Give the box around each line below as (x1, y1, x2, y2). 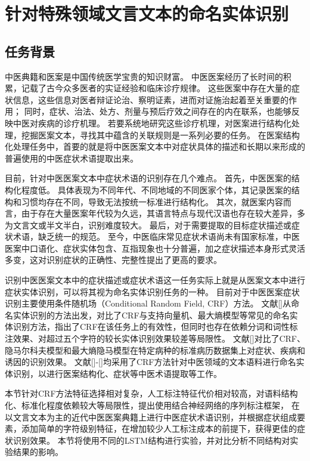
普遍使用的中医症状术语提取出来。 (5, 151, 138, 164)
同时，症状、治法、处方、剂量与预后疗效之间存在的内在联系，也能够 (24, 105, 292, 117)
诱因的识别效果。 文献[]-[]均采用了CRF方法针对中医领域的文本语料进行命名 (5, 355, 296, 368)
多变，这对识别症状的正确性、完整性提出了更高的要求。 (5, 253, 222, 266)
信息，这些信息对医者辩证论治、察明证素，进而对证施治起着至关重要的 (13, 93, 289, 106)
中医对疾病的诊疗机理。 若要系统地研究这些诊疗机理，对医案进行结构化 (13, 116, 292, 129)
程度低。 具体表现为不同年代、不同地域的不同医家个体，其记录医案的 (21, 183, 292, 196)
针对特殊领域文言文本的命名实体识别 (5, 1, 289, 26)
